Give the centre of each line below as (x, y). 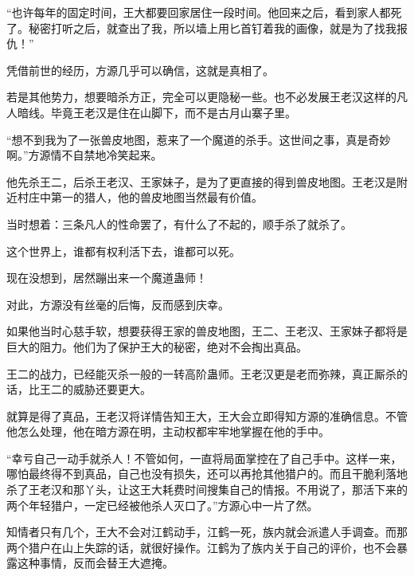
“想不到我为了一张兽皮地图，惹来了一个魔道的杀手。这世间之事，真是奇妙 (199, 139)
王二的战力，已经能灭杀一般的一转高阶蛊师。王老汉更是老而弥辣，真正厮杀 (201, 373)
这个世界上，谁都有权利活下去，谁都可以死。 (123, 251)
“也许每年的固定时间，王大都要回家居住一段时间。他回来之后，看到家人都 (199, 12)
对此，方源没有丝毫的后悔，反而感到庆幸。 (118, 304)
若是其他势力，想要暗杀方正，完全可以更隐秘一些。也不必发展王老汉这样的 (201, 97)
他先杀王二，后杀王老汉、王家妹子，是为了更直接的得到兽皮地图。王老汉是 (201, 181)
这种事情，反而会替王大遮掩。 (95, 563)
